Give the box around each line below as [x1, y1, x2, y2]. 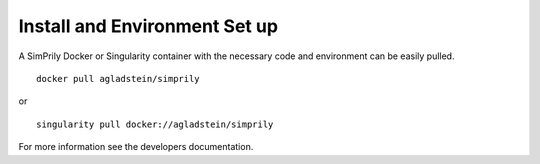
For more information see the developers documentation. [18, 141, 254, 153]
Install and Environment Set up [18, 15, 279, 37]
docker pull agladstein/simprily [36, 73, 200, 84]
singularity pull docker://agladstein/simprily [36, 118, 274, 130]
